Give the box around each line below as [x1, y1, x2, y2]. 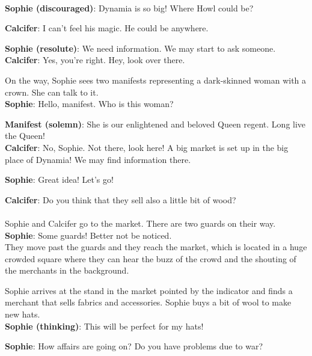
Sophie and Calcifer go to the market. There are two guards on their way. [5, 216, 276, 229]
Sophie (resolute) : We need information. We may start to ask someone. [5, 41, 276, 54]
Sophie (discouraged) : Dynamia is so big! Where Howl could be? [5, 1, 254, 14]
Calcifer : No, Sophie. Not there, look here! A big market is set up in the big [5, 141, 289, 153]
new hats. [5, 308, 40, 321]
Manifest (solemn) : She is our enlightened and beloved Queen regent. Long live [5, 117, 306, 130]
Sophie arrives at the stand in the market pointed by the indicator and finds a [5, 284, 293, 296]
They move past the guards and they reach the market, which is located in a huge [5, 241, 307, 253]
